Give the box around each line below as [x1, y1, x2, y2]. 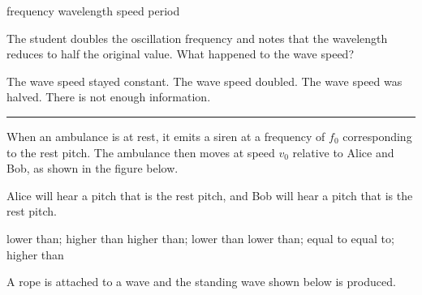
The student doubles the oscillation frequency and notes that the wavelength [6, 29, 388, 46]
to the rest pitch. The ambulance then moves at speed [6, 143, 275, 160]
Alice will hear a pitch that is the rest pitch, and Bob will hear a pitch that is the [6, 186, 413, 203]
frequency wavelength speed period [6, 2, 180, 19]
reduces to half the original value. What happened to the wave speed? [6, 45, 355, 62]
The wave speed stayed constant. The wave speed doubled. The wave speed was [6, 72, 403, 89]
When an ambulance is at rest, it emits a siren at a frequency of [6, 127, 325, 144]
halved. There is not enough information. [6, 88, 211, 105]
